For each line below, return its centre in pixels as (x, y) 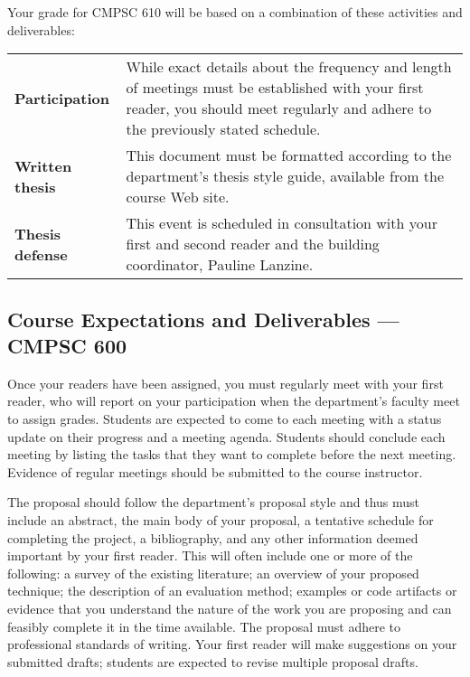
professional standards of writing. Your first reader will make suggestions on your (232, 644)
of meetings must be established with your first (275, 88)
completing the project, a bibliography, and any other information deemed (213, 537)
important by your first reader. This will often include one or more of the (210, 555)
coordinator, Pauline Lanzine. (220, 265)
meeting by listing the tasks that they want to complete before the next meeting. (232, 454)
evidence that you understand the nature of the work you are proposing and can (230, 608)
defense (41, 254)
